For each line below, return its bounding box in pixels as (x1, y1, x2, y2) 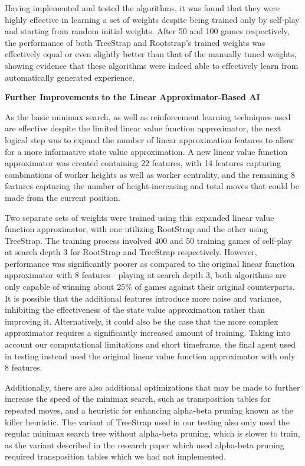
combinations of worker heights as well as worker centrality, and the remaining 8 (5, 168, 296, 180)
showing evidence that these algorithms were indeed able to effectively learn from (5, 59, 299, 71)
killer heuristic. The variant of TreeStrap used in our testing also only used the (5, 415, 290, 428)
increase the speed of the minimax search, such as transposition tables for (5, 392, 271, 405)
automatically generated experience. (5, 71, 135, 83)
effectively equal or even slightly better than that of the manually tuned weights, (5, 48, 297, 60)
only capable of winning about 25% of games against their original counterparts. (5, 280, 295, 293)
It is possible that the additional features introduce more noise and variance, (5, 292, 281, 304)
